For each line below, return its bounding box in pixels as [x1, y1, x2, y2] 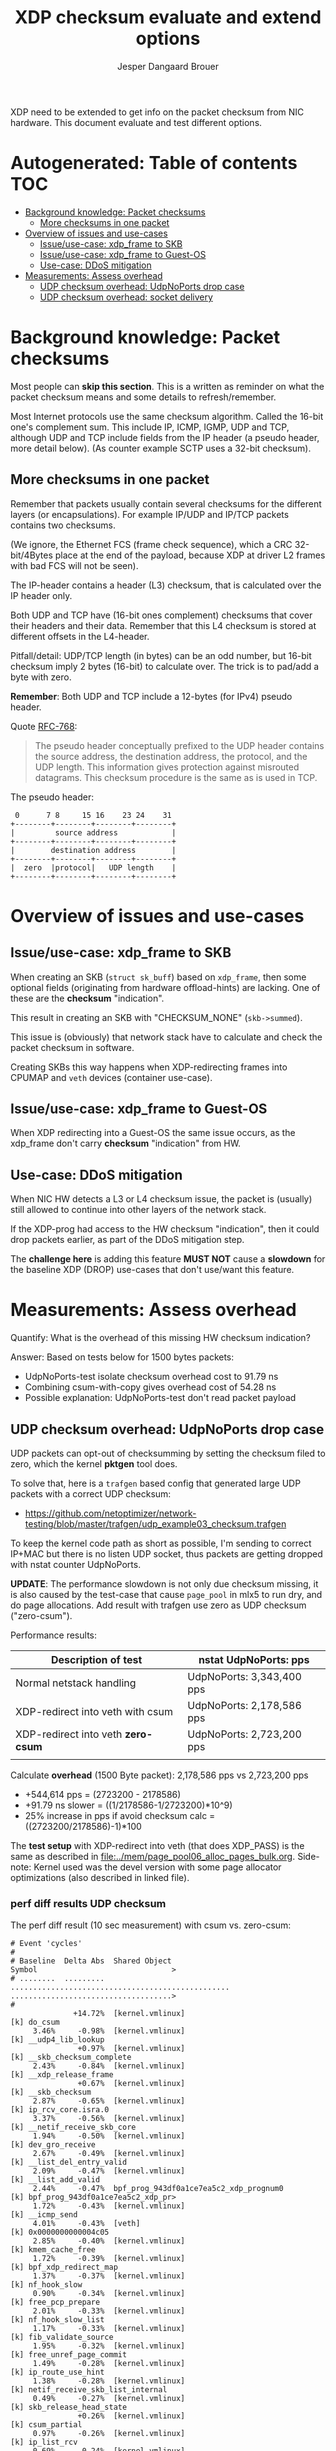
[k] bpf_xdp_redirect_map [10, 2262, 118, 2273]
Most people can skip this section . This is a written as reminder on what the [10, 380, 325, 392]
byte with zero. [10, 671, 72, 683]
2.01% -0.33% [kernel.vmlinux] [32, 2306, 186, 2316]
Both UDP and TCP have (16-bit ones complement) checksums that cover [10, 609, 313, 621]
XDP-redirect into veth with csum [15, 1705, 173, 1718]
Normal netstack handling [15, 1676, 137, 1690]
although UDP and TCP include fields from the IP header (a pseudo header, [10, 431, 320, 443]
